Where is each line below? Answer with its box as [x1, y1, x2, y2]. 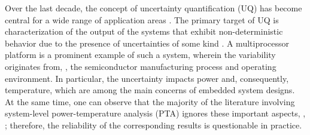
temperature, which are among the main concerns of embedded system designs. [5, 84, 295, 96]
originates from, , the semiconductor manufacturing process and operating [5, 60, 276, 72]
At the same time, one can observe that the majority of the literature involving [5, 95, 295, 108]
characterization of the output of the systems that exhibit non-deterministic [5, 25, 283, 38]
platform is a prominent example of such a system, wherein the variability [5, 48, 276, 61]
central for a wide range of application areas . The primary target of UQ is [5, 13, 279, 26]
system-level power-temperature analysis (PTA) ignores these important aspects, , [5, 107, 306, 119]
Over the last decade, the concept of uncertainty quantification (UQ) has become [5, 2, 302, 14]
